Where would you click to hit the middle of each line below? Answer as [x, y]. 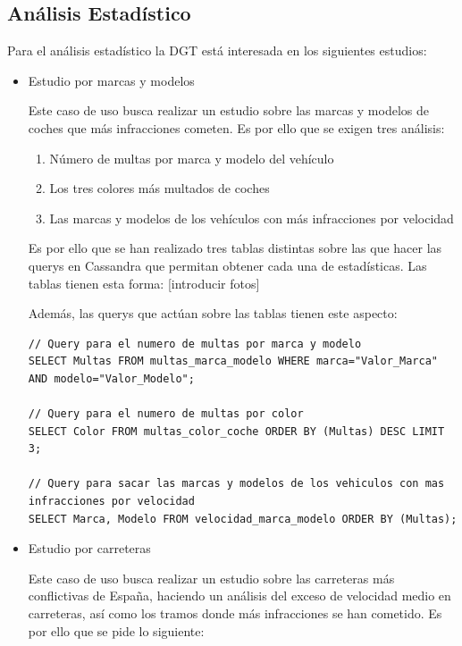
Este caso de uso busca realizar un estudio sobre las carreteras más [211, 578]
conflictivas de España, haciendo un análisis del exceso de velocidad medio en [239, 596]
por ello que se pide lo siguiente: [116, 630]
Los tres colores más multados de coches [160, 188]
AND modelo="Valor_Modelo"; [111, 378]
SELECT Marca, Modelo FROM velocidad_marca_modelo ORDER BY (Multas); [243, 519]
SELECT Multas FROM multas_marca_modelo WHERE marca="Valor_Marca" [233, 361]
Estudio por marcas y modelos [111, 80]
